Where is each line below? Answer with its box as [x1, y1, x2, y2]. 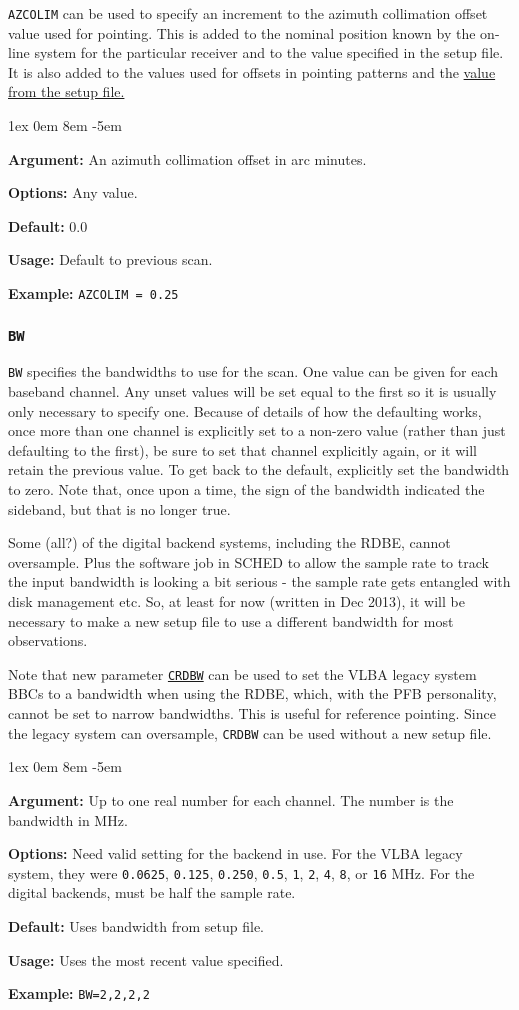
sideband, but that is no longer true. [8, 498, 231, 519]
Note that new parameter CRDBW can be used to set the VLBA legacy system [8, 663, 477, 684]
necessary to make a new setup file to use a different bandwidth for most [8, 610, 454, 631]
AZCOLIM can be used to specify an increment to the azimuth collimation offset [8, 3, 488, 23]
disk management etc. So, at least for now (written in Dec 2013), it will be [8, 591, 465, 612]
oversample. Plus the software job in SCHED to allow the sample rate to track [8, 551, 489, 572]
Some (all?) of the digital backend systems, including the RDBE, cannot [8, 532, 451, 553]
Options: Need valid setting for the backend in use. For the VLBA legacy [8, 843, 463, 864]
